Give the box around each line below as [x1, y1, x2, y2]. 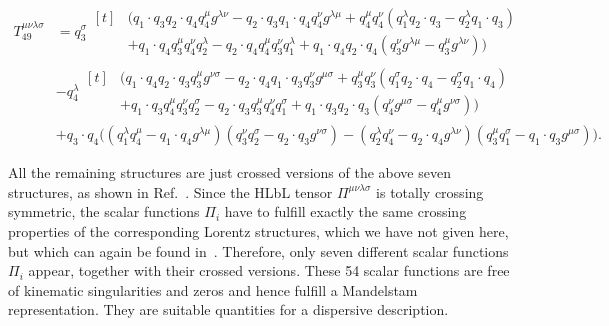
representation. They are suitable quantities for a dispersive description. [8, 299, 449, 320]
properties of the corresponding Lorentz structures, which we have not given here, [8, 221, 509, 241]
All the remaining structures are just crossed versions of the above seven [8, 162, 451, 183]
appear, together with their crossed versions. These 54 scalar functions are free [28, 260, 510, 281]
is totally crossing [376, 181, 484, 202]
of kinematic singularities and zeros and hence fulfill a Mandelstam [8, 279, 418, 300]
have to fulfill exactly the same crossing [224, 201, 467, 222]
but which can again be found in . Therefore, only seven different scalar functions [8, 240, 509, 261]
